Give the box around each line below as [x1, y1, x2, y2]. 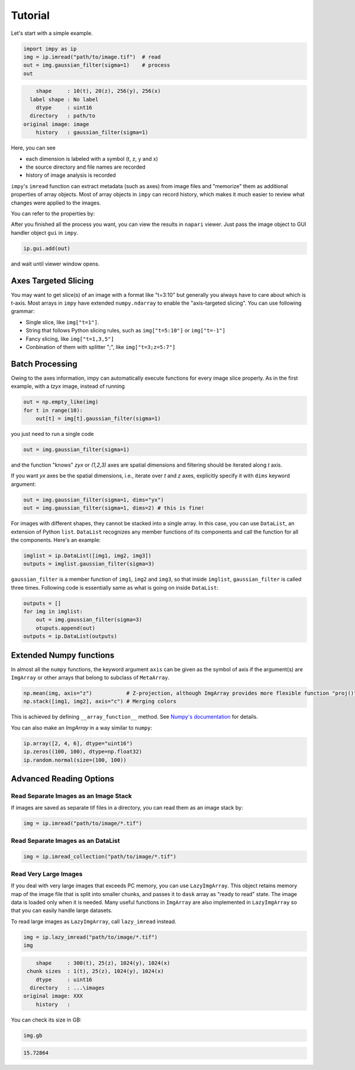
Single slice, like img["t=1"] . [25, 318, 99, 325]
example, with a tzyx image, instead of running [11, 383, 125, 390]
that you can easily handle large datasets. [11, 907, 112, 914]
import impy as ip [23, 45, 77, 52]
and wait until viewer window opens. [11, 260, 100, 267]
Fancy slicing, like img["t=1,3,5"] [25, 335, 115, 342]
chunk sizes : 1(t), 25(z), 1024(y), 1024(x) [27, 968, 164, 975]
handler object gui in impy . [11, 229, 79, 236]
